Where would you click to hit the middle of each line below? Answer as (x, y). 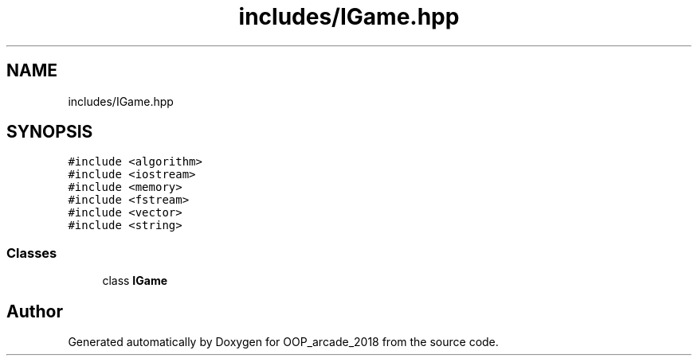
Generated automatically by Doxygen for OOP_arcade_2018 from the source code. (283, 342)
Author (35, 311)
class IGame (135, 281)
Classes (32, 253)
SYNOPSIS (50, 132)
